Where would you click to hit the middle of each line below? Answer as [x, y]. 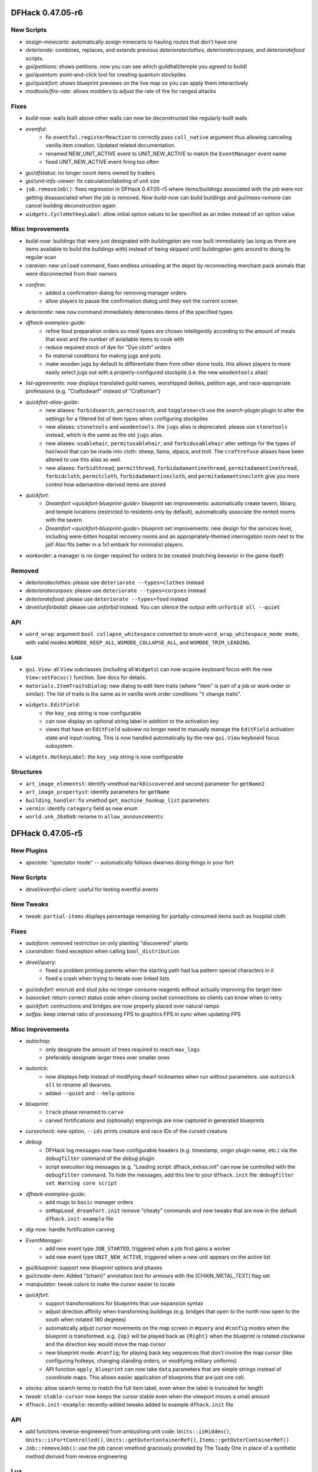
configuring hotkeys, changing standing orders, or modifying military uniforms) [141, 1361]
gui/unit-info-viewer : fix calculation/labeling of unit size [93, 181]
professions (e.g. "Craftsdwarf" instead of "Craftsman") [93, 391]
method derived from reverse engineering [76, 1456]
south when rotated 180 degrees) [86, 1320]
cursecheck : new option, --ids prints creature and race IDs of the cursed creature [127, 1131]
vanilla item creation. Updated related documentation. [111, 145]
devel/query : [41, 962]
